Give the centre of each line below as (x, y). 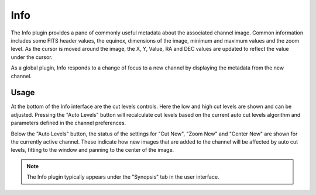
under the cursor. (32, 57)
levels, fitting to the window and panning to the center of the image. (92, 150)
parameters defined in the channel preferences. (68, 123)
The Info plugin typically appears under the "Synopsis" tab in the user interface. (123, 177)
